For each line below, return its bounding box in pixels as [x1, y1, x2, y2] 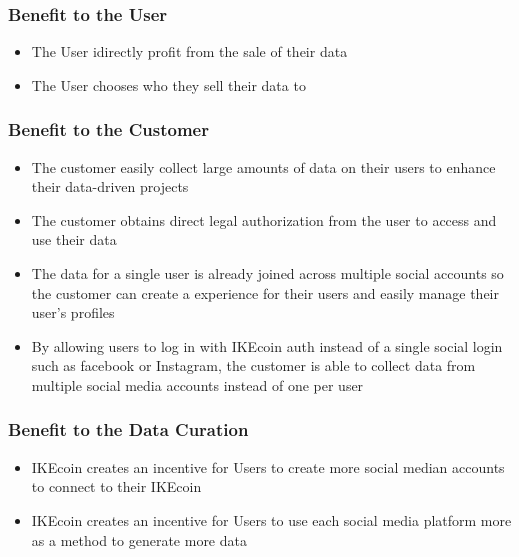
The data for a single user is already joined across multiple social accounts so [31, 263, 504, 283]
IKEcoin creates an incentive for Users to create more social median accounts [31, 456, 505, 477]
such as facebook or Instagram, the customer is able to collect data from [31, 355, 476, 376]
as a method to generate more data [31, 529, 247, 550]
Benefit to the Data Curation [8, 417, 249, 442]
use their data [31, 229, 117, 250]
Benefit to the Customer [8, 117, 209, 142]
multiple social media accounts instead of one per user [31, 374, 364, 395]
